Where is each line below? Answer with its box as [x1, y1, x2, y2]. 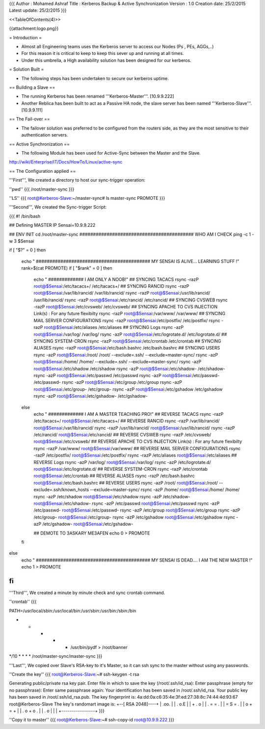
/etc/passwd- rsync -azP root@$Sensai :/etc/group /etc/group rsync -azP [33, 379, 183, 385]
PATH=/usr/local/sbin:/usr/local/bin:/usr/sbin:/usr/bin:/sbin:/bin [9, 608, 136, 614]
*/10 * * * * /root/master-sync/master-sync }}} [9, 653, 103, 659]
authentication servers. [21, 132, 68, 138]
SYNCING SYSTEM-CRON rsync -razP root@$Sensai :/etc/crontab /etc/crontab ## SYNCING [33, 338, 221, 344]
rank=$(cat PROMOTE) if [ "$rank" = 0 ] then [21, 265, 112, 271]
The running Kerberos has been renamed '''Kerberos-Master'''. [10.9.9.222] [21, 93, 174, 99]
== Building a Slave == [9, 84, 55, 90]
